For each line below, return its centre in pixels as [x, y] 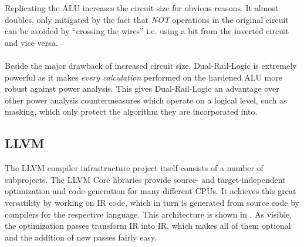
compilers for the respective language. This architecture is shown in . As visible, [148, 214]
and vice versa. [31, 42]
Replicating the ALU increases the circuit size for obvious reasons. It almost [142, 8]
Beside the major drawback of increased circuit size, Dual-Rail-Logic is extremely [151, 65]
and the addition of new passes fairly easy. [81, 237]
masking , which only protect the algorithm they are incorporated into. [131, 111]
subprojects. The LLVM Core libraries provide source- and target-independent [145, 179]
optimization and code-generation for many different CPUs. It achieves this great [151, 191]
